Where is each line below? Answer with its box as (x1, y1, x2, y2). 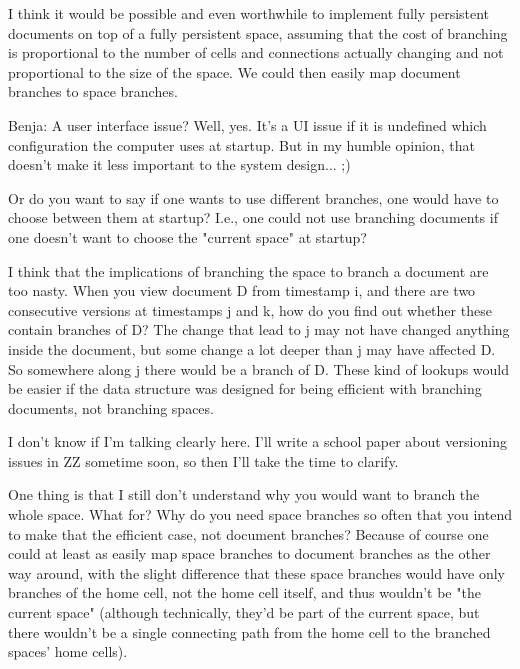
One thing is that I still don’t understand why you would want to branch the (8, 484, 480, 505)
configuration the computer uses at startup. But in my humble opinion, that (8, 134, 475, 155)
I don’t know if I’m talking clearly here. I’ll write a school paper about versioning (8, 431, 507, 452)
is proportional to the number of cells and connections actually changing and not (8, 42, 504, 63)
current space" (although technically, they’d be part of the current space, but (8, 602, 480, 623)
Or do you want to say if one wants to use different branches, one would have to (8, 187, 499, 208)
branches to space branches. (8, 81, 178, 102)
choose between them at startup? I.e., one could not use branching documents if (8, 207, 498, 228)
